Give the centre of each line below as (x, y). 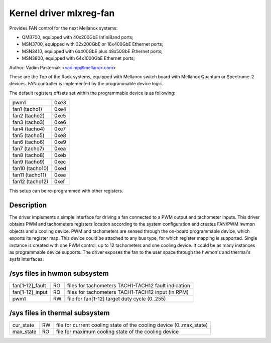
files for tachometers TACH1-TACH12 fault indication (128, 286)
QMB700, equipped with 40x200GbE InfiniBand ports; (78, 37)
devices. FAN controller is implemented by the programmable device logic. (86, 84)
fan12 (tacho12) (30, 182)
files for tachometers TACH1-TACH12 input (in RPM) (128, 292)
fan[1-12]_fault (29, 286)
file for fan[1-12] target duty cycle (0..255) (116, 299)
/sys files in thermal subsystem (59, 313)
